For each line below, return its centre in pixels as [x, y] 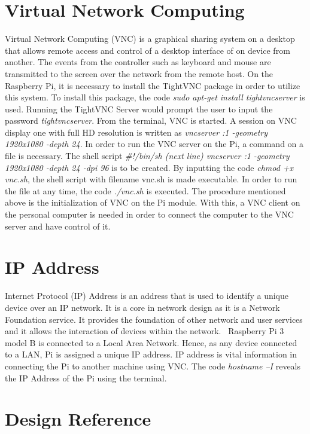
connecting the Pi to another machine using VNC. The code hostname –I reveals [153, 366]
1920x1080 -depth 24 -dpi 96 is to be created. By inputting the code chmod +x [149, 167]
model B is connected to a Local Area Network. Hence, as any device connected [151, 342]
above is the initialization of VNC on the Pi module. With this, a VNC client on [153, 202]
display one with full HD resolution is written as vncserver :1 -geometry [136, 132]
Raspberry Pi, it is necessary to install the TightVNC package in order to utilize [153, 85]
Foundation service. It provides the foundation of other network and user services [154, 319]
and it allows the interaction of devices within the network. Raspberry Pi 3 [145, 331]
